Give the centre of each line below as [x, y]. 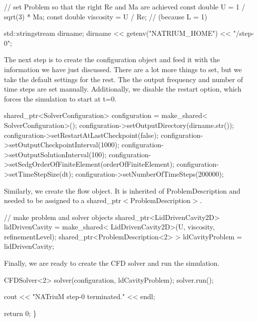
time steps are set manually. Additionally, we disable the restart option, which [123, 89]
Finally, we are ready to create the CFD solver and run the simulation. [112, 263]
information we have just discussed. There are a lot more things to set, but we [123, 69]
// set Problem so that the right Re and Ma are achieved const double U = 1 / [125, 6]
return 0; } [20, 313]
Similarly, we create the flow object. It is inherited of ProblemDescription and [122, 190]
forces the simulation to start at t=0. [60, 98]
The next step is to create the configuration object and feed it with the [112, 59]
